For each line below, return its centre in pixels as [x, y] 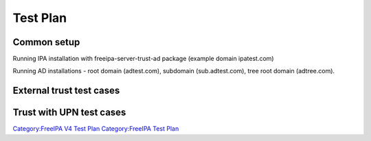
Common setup [46, 42]
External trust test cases [66, 91]
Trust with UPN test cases [69, 113]
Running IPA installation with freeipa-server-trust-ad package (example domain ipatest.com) [143, 59]
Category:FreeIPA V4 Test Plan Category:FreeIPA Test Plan [96, 129]
